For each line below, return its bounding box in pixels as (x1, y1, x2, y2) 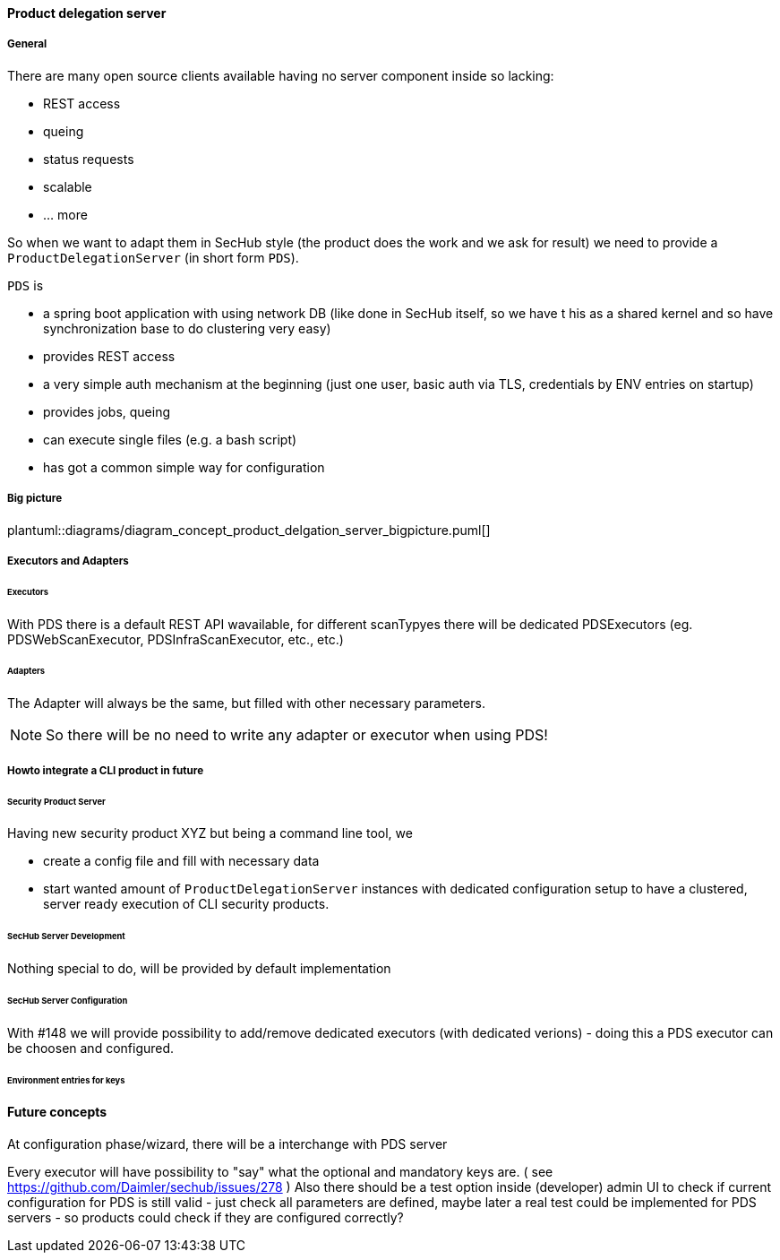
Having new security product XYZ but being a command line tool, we (7, 825, 413, 841)
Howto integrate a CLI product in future (7, 764, 204, 777)
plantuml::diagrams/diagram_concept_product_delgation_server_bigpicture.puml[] (7, 522, 491, 538)
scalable (43, 178, 92, 194)
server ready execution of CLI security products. (43, 896, 330, 912)
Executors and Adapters (7, 554, 129, 567)
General (7, 38, 47, 51)
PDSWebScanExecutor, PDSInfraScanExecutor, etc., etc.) (7, 631, 344, 647)
